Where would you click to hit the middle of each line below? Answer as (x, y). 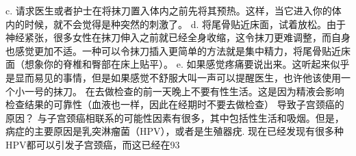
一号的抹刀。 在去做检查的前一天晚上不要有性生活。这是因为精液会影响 (184, 91)
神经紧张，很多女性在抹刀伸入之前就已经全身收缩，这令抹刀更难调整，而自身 (178, 37)
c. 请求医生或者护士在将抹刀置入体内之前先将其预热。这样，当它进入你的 (169, 10)
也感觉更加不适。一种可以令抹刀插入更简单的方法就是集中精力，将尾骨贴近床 (178, 50)
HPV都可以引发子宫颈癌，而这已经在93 (93, 144)
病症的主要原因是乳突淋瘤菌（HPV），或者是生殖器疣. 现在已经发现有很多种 (175, 131)
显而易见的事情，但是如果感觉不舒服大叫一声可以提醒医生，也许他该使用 (178, 77)
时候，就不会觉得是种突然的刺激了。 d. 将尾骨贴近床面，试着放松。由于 (185, 24)
